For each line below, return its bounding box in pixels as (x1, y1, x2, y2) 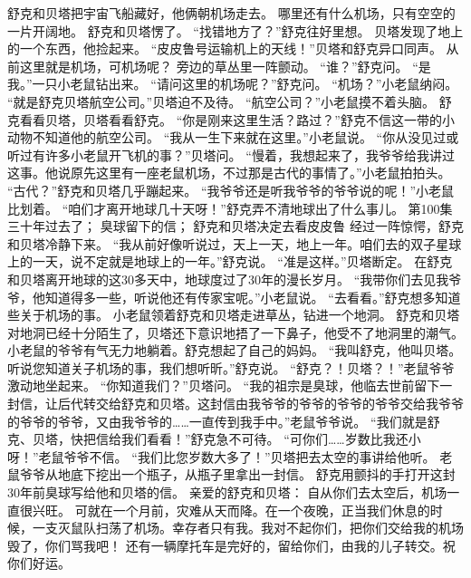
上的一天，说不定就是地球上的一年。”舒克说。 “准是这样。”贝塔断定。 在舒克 (7, 252, 453, 271)
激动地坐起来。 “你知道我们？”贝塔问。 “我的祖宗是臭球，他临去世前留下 (7, 376, 440, 395)
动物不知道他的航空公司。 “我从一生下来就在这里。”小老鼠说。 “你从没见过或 (7, 128, 459, 147)
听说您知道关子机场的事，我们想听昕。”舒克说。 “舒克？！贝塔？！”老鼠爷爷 (7, 358, 455, 377)
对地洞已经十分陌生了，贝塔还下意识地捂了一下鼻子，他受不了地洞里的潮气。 (7, 323, 464, 342)
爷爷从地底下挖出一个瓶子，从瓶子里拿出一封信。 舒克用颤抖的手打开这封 (19, 465, 456, 484)
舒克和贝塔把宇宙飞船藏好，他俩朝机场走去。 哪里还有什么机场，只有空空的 (7, 4, 456, 22)
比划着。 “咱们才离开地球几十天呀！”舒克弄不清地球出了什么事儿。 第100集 (7, 198, 453, 217)
